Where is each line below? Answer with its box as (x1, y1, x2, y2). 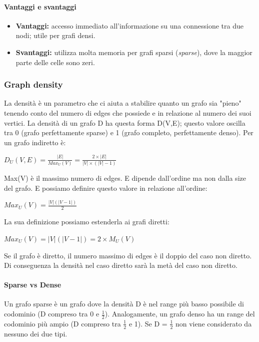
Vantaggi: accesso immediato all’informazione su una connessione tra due (15, 20, 243, 31)
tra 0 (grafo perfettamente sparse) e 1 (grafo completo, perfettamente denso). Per (4, 127, 253, 138)
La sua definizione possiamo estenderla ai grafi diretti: (4, 216, 169, 227)
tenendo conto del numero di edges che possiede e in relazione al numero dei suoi (4, 107, 251, 118)
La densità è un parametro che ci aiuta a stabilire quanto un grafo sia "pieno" (4, 98, 241, 108)
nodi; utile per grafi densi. (15, 30, 95, 41)
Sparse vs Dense (4, 279, 61, 290)
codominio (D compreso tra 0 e (4, 308, 99, 319)
